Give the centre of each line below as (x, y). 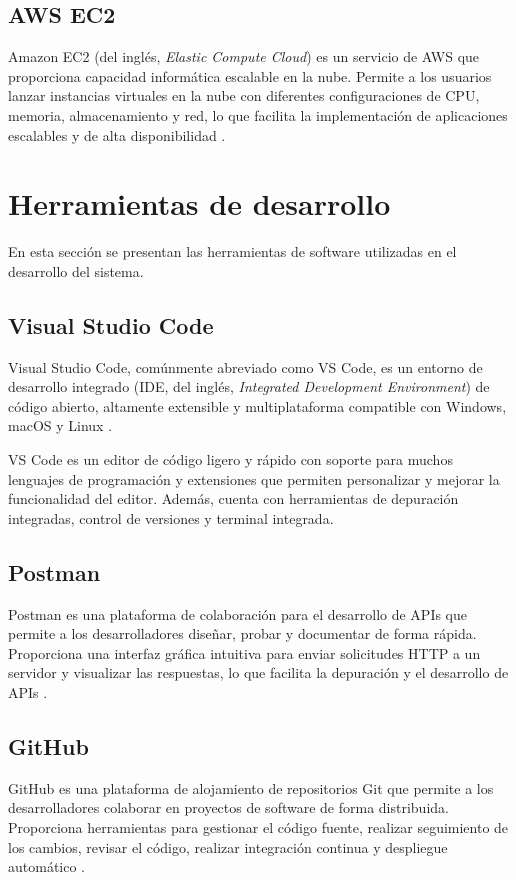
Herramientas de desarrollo (199, 203)
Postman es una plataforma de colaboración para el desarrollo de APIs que (238, 613)
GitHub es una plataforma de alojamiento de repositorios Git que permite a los (251, 787)
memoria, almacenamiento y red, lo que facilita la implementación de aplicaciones (258, 114)
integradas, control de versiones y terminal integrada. (171, 517)
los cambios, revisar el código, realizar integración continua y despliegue (228, 846)
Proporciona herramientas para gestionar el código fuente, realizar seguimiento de (258, 827)
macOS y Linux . (60, 425)
